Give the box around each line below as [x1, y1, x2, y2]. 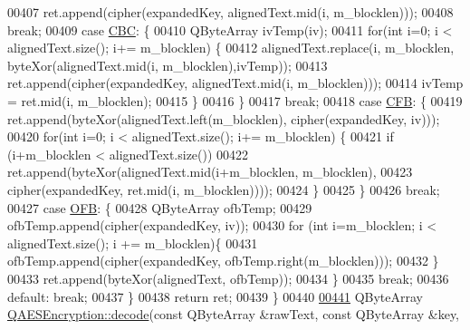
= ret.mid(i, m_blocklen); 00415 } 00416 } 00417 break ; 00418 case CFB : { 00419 [7, 91, 463, 110]
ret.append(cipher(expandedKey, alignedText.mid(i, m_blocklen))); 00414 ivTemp [7, 73, 464, 92]
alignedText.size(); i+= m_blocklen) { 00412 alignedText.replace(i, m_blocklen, [7, 38, 455, 57]
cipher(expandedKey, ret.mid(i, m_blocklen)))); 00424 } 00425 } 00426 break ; [7, 180, 440, 199]
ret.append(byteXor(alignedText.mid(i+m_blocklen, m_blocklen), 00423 [7, 162, 413, 181]
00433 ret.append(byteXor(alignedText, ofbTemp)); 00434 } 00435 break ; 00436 [7, 268, 449, 287]
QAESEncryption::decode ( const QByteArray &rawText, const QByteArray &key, [7, 305, 460, 324]
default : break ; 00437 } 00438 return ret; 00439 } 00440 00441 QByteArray [7, 286, 423, 306]
